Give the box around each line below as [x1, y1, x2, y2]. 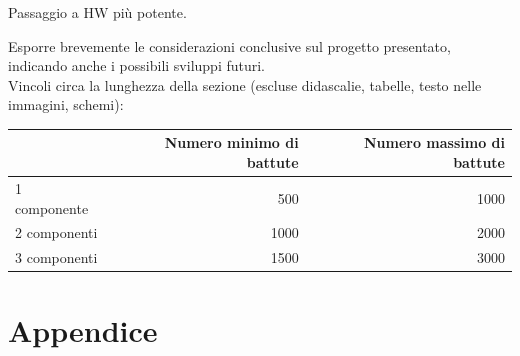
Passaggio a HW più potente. [8, 2, 187, 22]
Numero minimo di [164, 132, 299, 153]
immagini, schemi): [8, 94, 124, 115]
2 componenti [15, 222, 98, 243]
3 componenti [15, 247, 98, 268]
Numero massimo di [363, 132, 505, 153]
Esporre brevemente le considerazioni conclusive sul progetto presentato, [8, 35, 451, 56]
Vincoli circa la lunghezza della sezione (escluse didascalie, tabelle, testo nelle [8, 74, 482, 95]
